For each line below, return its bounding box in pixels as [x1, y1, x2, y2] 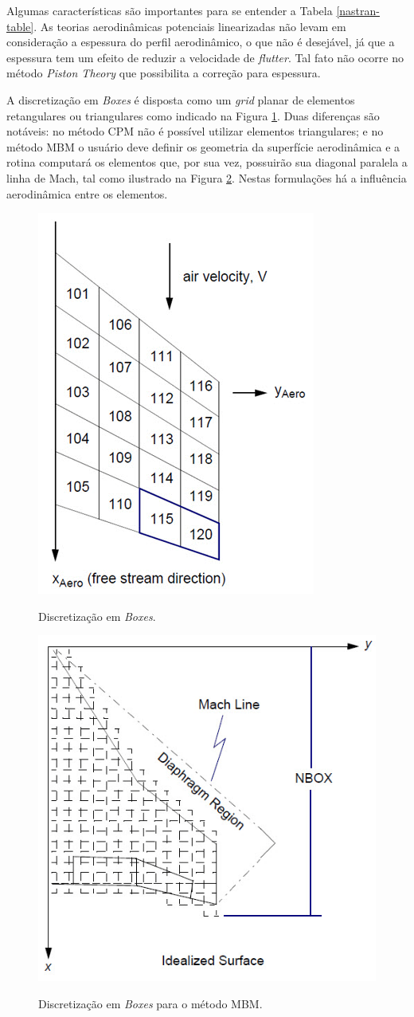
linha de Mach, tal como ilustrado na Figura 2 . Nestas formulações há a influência [6, 169, 407, 186]
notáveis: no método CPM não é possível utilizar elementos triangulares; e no [6, 123, 384, 139]
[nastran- [336, 2, 380, 18]
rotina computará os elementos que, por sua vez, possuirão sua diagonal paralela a [6, 154, 408, 171]
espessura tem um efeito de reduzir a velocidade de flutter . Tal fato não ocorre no [6, 49, 404, 65]
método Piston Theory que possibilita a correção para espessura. [6, 65, 321, 81]
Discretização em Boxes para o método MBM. [38, 995, 263, 1011]
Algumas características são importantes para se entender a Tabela [6, 2, 333, 18]
